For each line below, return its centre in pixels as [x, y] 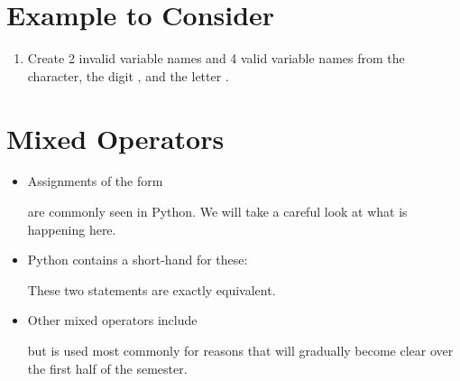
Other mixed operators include [112, 320]
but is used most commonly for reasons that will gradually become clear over [240, 350]
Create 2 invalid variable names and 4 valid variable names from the [216, 58]
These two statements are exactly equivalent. [152, 289]
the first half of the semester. [107, 368]
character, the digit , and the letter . [128, 75]
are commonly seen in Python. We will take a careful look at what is [217, 212]
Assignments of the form [95, 181]
